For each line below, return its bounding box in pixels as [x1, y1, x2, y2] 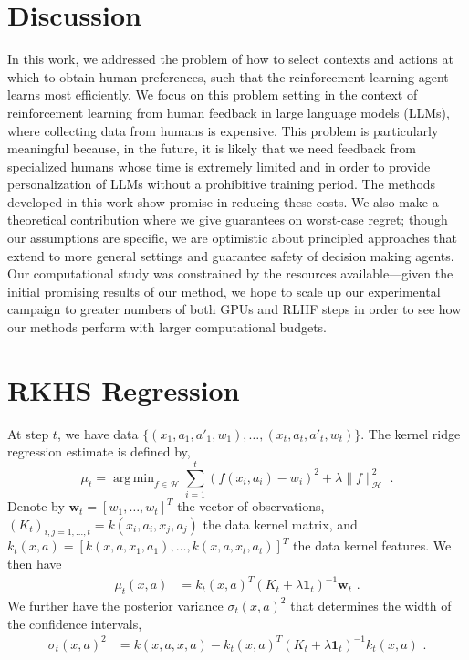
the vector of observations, [177, 497, 325, 516]
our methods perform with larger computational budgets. [7, 318, 327, 337]
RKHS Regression [7, 371, 240, 408]
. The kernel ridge [360, 424, 461, 443]
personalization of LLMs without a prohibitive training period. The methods [7, 174, 436, 194]
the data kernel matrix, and [203, 514, 358, 533]
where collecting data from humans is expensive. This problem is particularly [7, 120, 439, 140]
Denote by [7, 497, 65, 516]
